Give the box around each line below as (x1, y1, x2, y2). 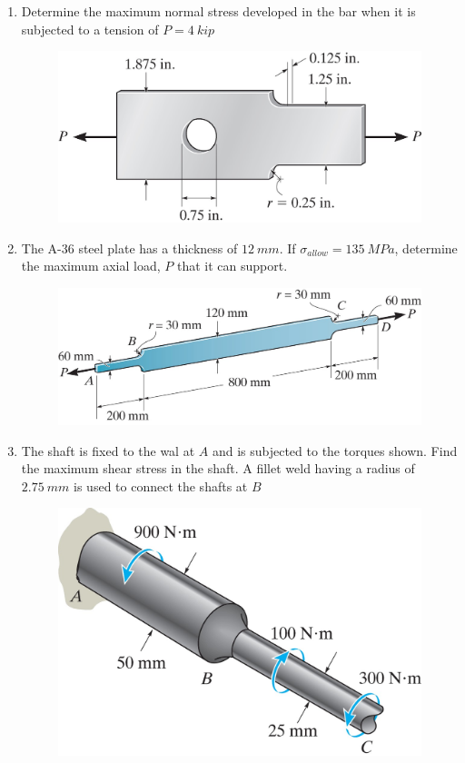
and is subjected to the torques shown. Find (212, 441, 458, 460)
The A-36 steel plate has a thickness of (21, 238, 238, 257)
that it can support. (176, 256, 288, 275)
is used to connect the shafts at (74, 476, 248, 495)
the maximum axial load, (21, 256, 161, 275)
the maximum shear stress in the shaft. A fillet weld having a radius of (21, 459, 415, 478)
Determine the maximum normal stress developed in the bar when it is (21, 2, 416, 20)
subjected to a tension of (21, 19, 159, 38)
